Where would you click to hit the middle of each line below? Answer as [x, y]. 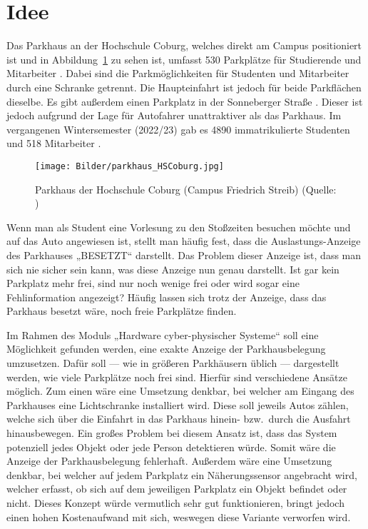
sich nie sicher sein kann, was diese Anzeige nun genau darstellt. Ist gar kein [173, 269]
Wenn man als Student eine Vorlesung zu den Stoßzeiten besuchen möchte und [179, 227]
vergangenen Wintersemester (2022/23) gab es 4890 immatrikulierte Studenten [178, 129]
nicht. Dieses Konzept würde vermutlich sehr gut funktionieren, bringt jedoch [175, 503]
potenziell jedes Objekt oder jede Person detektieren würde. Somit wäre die [171, 447]
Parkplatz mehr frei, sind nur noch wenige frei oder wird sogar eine [153, 283]
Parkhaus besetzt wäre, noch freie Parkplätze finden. [122, 311]
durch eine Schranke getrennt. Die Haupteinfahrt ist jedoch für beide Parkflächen [184, 87]
